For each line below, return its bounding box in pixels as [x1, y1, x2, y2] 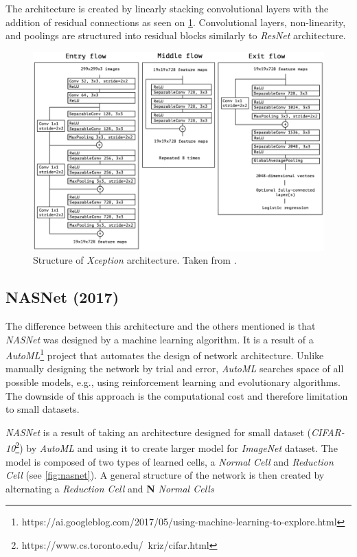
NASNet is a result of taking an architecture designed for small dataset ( [5, 424, 312, 439]
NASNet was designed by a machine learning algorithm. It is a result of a [5, 332, 314, 346]
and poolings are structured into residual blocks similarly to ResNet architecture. [5, 28, 346, 43]
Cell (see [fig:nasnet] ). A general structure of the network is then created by [5, 468, 325, 482]
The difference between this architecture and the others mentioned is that [5, 318, 316, 332]
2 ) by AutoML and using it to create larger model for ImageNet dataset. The [15, 439, 338, 455]
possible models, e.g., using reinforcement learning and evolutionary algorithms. [5, 375, 341, 389]
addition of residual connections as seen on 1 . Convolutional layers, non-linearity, [5, 14, 346, 29]
